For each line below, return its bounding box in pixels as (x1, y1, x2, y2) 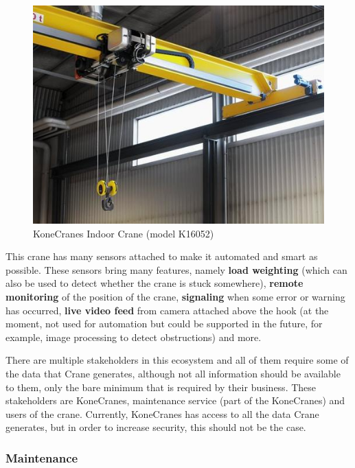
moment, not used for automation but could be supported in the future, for (5, 316, 323, 331)
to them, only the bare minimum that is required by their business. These (5, 379, 317, 394)
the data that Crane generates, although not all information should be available (5, 366, 341, 380)
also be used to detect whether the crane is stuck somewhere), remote (5, 276, 304, 290)
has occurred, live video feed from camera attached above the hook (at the (5, 303, 329, 317)
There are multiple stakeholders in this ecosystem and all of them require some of (5, 353, 349, 367)
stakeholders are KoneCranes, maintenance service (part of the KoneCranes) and (5, 393, 345, 408)
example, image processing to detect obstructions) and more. (5, 329, 262, 344)
